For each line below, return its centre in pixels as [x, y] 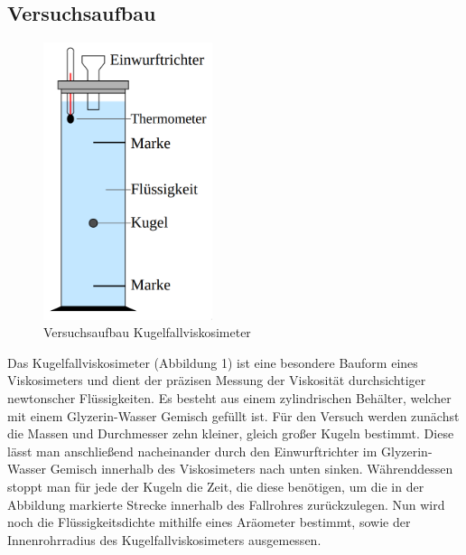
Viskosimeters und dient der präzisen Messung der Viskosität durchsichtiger [217, 380]
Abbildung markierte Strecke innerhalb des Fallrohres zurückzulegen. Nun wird [226, 504]
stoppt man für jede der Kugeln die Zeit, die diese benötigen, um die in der [216, 486]
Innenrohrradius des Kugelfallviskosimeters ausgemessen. [164, 539]
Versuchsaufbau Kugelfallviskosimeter [147, 332]
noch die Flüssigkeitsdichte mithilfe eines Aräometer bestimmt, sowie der [209, 522]
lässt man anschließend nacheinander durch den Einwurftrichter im [192, 451]
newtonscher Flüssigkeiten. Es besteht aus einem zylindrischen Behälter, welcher [229, 398]
